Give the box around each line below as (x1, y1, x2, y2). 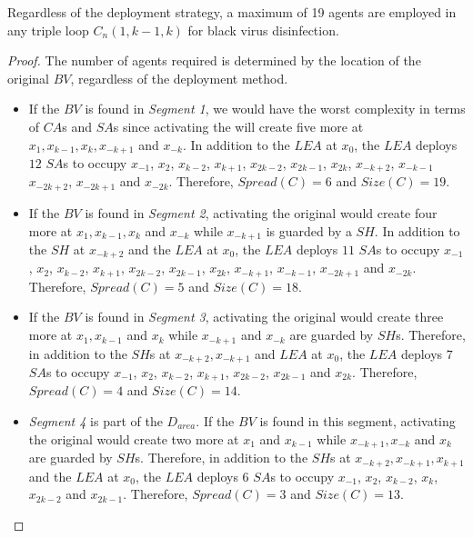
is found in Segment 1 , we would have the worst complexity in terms (85, 99, 466, 118)
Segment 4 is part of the (28, 412, 163, 431)
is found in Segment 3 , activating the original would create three (85, 307, 444, 326)
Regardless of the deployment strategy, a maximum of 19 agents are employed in (7, 3, 457, 21)
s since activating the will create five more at (113, 116, 364, 135)
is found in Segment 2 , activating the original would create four (85, 203, 438, 222)
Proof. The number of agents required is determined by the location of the (7, 51, 421, 70)
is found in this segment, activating (259, 412, 456, 431)
